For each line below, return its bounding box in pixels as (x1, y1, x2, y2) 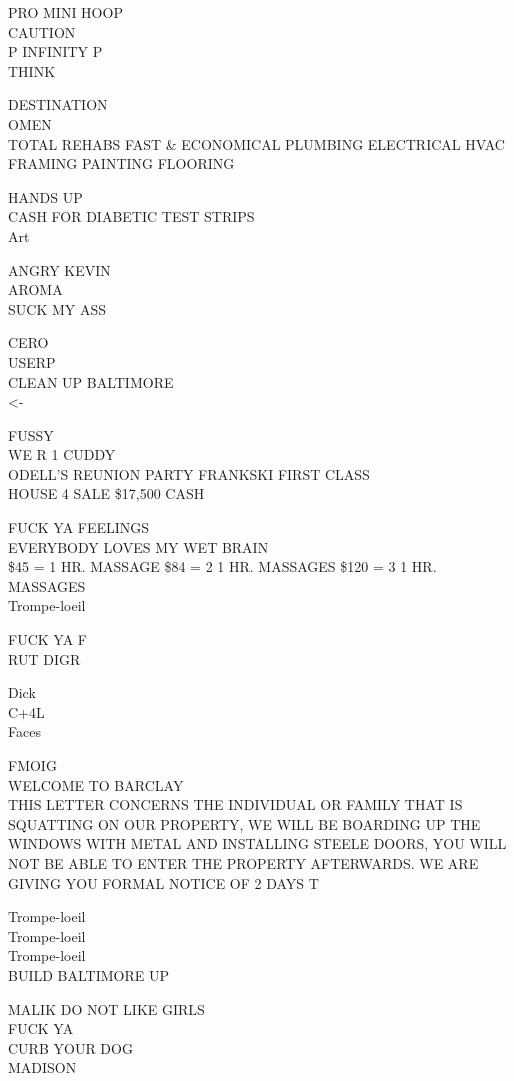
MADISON (8, 1057, 77, 1078)
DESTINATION (8, 94, 108, 115)
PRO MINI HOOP (8, 2, 123, 22)
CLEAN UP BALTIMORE (8, 371, 174, 392)
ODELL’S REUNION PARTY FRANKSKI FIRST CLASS (8, 463, 370, 484)
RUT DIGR (8, 648, 81, 669)
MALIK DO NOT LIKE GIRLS (8, 998, 205, 1019)
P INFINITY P (8, 41, 103, 62)
